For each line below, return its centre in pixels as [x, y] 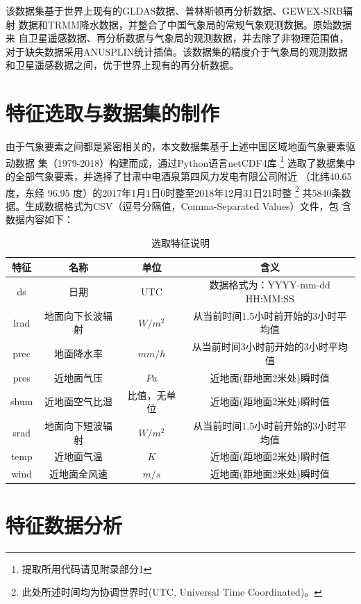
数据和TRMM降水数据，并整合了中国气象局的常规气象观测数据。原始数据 [185, 24]
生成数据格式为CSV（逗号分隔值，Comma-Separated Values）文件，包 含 [188, 205]
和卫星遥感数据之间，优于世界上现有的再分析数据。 [122, 65]
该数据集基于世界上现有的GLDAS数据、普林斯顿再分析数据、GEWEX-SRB [174, 10]
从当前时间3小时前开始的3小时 [260, 346]
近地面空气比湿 [78, 401]
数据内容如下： [40, 219]
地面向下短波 [73, 425]
